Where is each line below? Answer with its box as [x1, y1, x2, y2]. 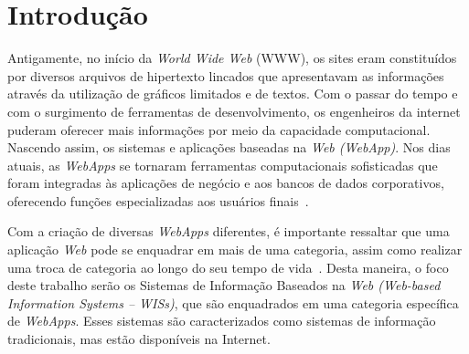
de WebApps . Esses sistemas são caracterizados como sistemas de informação [7, 311, 436, 330]
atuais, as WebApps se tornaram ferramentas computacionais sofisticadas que [7, 155, 438, 174]
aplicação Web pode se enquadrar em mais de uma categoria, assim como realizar [7, 240, 463, 259]
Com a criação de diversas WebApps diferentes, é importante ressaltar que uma [7, 222, 450, 241]
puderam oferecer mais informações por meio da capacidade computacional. [7, 120, 431, 139]
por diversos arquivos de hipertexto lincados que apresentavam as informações [7, 66, 444, 85]
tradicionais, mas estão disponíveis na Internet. [7, 329, 271, 349]
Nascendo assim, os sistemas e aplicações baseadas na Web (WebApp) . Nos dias [7, 138, 451, 157]
